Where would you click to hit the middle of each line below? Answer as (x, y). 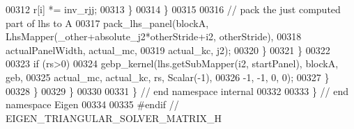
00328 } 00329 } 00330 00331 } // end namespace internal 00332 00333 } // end (177, 91)
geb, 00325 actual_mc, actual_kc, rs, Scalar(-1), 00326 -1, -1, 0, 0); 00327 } (168, 77)
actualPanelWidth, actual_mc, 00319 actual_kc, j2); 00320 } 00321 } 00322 (168, 50)
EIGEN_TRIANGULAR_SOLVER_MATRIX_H (114, 118)
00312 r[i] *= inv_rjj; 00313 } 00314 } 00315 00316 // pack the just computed (173, 9)
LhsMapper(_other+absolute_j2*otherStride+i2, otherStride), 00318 (154, 36)
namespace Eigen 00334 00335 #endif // (92, 104)
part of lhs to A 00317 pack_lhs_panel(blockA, (107, 23)
